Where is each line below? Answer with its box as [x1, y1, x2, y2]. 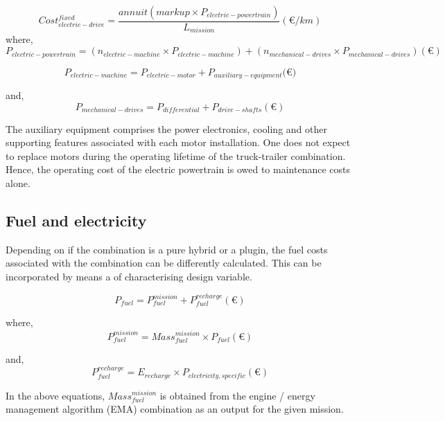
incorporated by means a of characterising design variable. [6, 269, 252, 283]
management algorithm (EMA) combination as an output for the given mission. [6, 402, 344, 416]
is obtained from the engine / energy [159, 388, 315, 402]
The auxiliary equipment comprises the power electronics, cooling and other [6, 121, 327, 136]
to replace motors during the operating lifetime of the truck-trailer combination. [6, 148, 346, 163]
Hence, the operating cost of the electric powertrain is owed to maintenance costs [6, 162, 350, 177]
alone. [6, 175, 30, 190]
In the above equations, [6, 388, 105, 402]
